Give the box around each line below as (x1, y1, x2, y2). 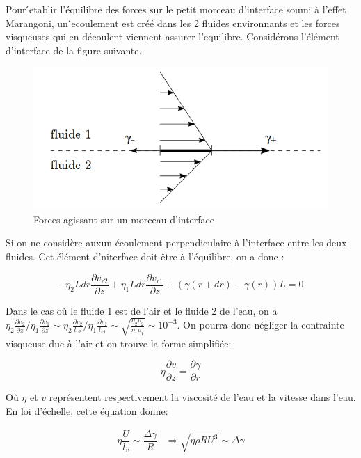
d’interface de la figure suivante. (6, 42, 142, 57)
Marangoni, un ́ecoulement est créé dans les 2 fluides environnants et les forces (6, 15, 340, 30)
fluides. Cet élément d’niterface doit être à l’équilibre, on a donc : (6, 248, 284, 263)
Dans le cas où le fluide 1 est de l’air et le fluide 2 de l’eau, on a (6, 303, 278, 317)
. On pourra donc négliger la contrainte (177, 317, 344, 332)
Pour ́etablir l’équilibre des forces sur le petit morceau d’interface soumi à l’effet (6, 2, 346, 16)
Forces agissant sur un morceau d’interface (33, 212, 215, 226)
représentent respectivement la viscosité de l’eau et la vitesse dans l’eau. (49, 390, 356, 404)
